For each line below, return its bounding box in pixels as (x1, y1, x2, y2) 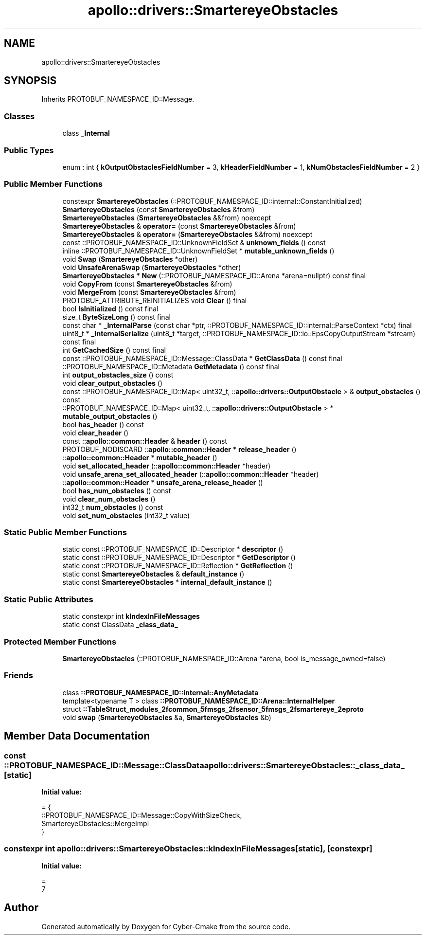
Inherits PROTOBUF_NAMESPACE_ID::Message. (41, 95, 195, 104)
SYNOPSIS (4, 74, 57, 87)
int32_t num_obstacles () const (62, 503, 163, 511)
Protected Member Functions (4, 636, 117, 647)
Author (4, 902, 38, 914)
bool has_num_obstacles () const (62, 486, 171, 495)
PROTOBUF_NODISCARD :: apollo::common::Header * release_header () (62, 445, 297, 453)
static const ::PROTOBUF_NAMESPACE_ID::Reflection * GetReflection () (62, 561, 293, 570)
